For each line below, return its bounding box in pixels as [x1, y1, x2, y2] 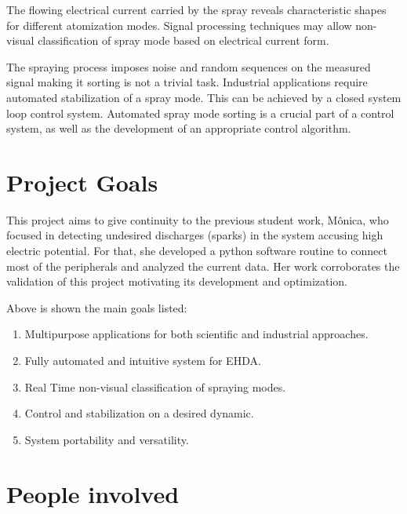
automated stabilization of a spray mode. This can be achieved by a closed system [6, 89, 402, 105]
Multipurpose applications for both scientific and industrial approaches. [24, 326, 369, 342]
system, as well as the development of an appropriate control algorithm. [6, 120, 351, 137]
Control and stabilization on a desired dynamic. [24, 405, 254, 421]
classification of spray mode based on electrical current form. [38, 32, 329, 49]
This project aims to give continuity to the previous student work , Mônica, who [6, 211, 389, 228]
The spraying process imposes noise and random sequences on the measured [6, 58, 371, 75]
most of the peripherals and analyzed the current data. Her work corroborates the [6, 257, 400, 274]
